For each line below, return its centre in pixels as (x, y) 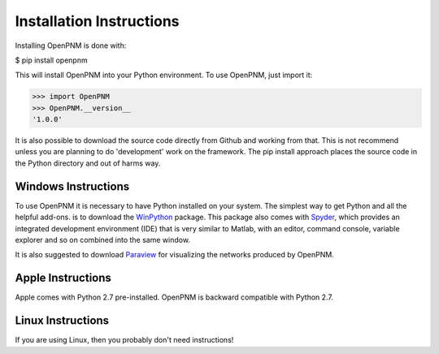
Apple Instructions (63, 278)
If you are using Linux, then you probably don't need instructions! (124, 340)
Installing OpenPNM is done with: (71, 45)
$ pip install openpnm (52, 60)
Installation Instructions (97, 21)
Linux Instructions (62, 321)
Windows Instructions (72, 186)
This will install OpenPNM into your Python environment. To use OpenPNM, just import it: (164, 75)
